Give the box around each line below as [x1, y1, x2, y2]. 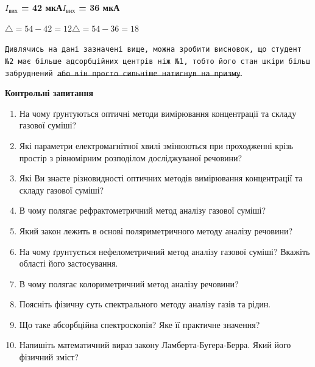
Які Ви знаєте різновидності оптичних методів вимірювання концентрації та [19, 172, 303, 184]
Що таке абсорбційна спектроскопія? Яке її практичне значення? [19, 318, 260, 330]
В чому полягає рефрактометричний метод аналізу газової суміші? [19, 204, 266, 217]
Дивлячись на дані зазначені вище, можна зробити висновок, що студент [5, 45, 302, 54]
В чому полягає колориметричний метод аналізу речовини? [19, 277, 239, 290]
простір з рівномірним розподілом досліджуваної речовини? [19, 151, 242, 164]
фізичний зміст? [19, 351, 79, 363]
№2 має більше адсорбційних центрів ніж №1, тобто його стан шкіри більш [5, 57, 311, 66]
